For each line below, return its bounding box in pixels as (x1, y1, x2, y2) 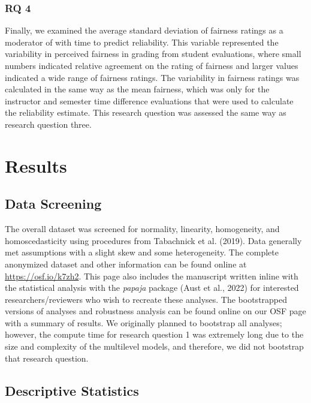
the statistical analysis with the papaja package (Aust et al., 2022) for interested (5, 281, 299, 294)
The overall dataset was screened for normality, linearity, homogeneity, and (5, 222, 280, 235)
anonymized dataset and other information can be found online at (5, 257, 247, 270)
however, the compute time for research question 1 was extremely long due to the (5, 328, 304, 341)
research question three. (5, 118, 92, 130)
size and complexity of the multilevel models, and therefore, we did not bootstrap (5, 340, 304, 353)
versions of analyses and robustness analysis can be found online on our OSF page (5, 305, 306, 317)
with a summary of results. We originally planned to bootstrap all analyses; (5, 316, 282, 329)
